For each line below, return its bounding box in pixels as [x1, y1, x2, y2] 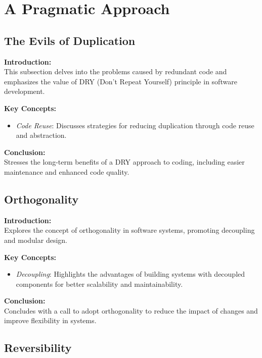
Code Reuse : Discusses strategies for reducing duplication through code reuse [16, 120, 254, 130]
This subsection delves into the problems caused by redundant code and [4, 66, 227, 77]
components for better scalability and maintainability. [16, 278, 183, 289]
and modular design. [4, 234, 67, 245]
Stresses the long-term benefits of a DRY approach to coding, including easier [4, 157, 245, 167]
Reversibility [4, 340, 72, 355]
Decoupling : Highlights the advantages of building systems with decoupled [16, 269, 245, 279]
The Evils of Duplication [4, 32, 136, 48]
